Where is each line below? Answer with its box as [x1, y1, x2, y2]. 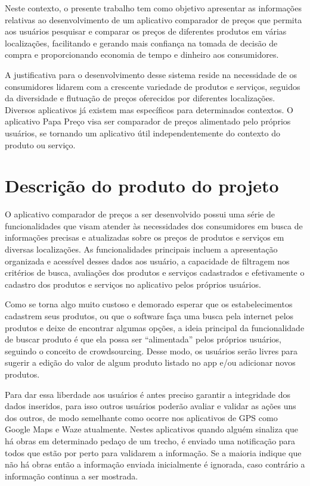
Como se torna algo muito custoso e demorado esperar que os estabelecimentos [5, 298, 293, 310]
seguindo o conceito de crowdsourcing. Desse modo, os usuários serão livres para [5, 344, 298, 357]
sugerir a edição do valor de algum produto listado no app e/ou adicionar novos [5, 356, 296, 369]
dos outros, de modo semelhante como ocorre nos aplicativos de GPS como [5, 411, 278, 423]
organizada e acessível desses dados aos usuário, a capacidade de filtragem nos [5, 254, 290, 267]
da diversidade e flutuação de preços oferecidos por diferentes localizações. [5, 92, 275, 104]
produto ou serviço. [5, 138, 76, 151]
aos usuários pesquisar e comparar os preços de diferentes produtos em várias [5, 25, 287, 38]
